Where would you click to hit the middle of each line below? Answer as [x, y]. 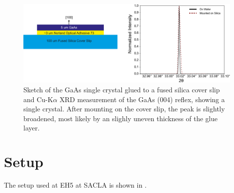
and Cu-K [38, 99]
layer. [32, 128]
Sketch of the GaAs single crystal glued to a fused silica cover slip [122, 90]
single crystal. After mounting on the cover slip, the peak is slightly [124, 109]
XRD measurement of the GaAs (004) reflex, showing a [142, 99]
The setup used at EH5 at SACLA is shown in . [75, 185]
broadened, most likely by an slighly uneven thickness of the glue [121, 118]
